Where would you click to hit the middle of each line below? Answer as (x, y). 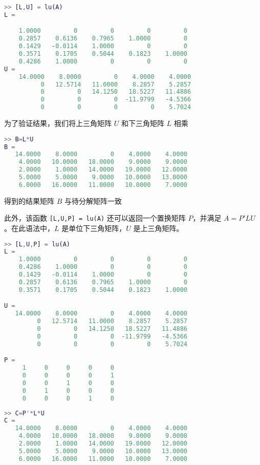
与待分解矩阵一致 (93, 200)
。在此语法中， (29, 228)
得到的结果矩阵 (29, 200)
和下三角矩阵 (143, 123)
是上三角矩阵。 (158, 228)
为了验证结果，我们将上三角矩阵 (58, 123)
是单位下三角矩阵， (94, 228)
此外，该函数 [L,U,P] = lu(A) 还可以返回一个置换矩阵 (95, 218)
